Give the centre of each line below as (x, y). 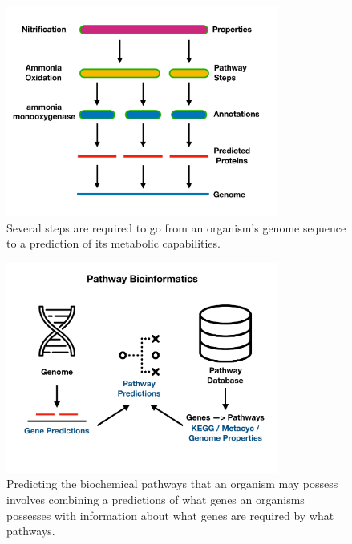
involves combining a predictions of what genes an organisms (156, 499)
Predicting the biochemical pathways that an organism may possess (172, 484)
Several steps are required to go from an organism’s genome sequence (176, 227)
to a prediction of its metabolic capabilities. (113, 243)
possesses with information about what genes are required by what (170, 515)
